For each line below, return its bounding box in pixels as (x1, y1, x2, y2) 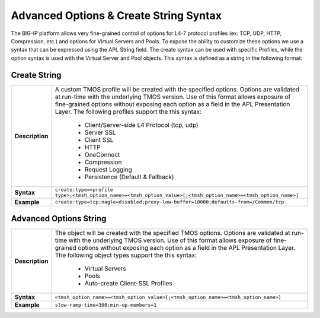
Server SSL (84, 128, 116, 136)
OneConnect (84, 150, 120, 158)
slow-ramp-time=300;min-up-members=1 (55, 301, 157, 308)
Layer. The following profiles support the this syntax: (55, 107, 201, 116)
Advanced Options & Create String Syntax (11, 9, 222, 22)
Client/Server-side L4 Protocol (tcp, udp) (84, 120, 199, 129)
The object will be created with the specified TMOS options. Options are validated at (55, 229, 290, 237)
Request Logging (84, 165, 133, 173)
